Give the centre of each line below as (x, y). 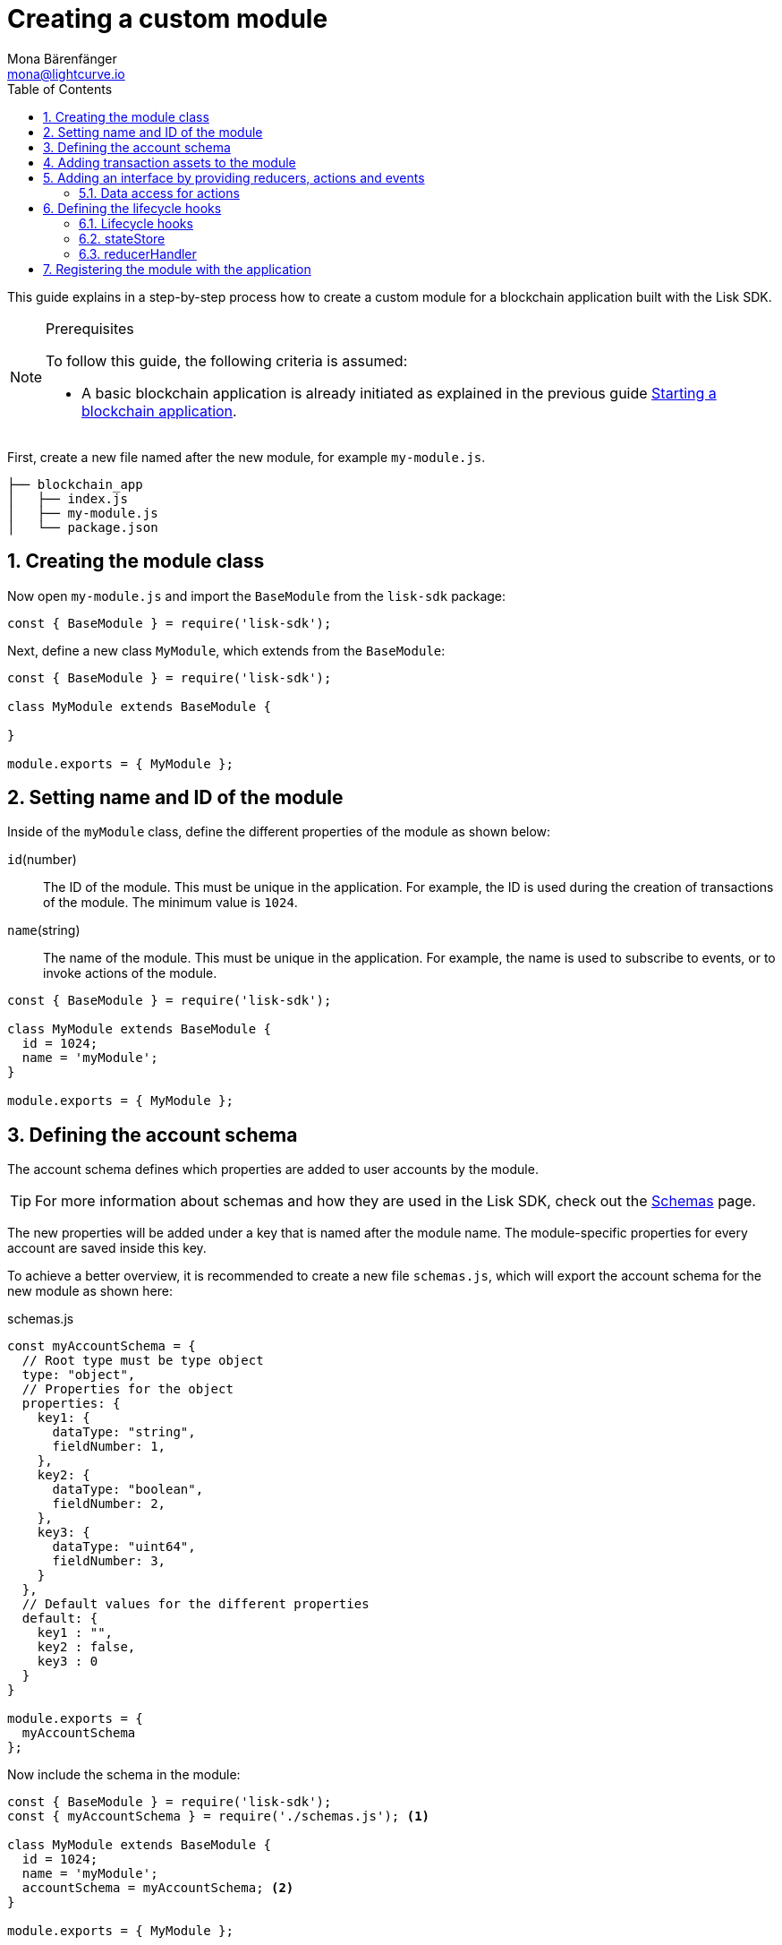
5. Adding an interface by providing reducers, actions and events (234, 177)
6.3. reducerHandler (138, 253)
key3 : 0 (68, 1662)
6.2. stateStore (122, 238)
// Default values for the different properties (195, 1604)
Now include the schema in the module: (124, 1775)
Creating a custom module (168, 19)
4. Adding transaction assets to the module (170, 162)
